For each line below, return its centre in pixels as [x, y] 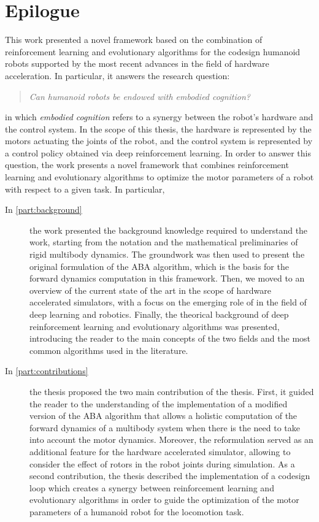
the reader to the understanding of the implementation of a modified [159, 403]
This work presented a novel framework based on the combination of [134, 40]
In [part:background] [44, 209]
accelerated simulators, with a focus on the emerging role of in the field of [168, 302]
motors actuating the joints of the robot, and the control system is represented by [159, 141]
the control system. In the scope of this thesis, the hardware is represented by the [158, 129]
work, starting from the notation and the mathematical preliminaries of [164, 242]
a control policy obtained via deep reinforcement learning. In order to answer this [158, 152]
